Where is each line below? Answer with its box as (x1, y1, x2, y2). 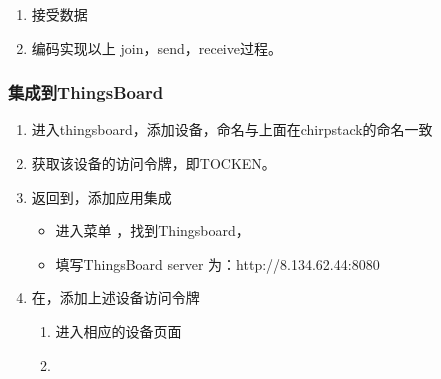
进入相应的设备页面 (55, 320, 182, 341)
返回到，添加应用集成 (31, 186, 172, 207)
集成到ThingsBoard (8, 80, 164, 105)
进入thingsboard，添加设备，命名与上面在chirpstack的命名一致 (31, 119, 433, 140)
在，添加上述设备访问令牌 (31, 287, 200, 308)
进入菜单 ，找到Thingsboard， (55, 220, 250, 241)
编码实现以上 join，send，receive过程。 (31, 37, 282, 58)
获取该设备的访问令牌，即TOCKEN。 (31, 153, 276, 173)
